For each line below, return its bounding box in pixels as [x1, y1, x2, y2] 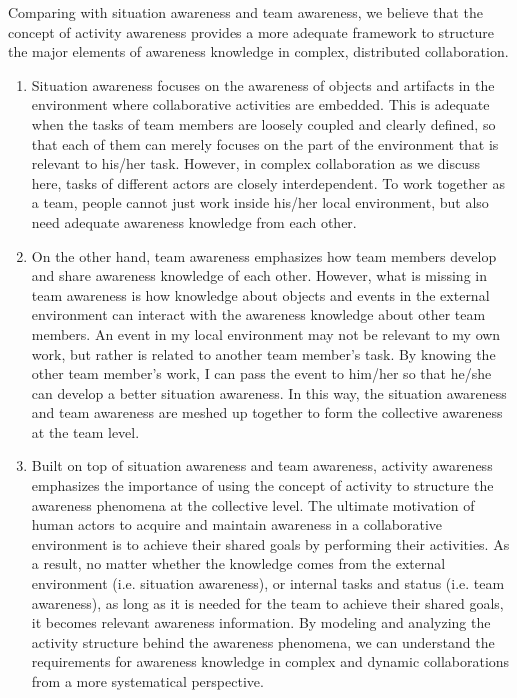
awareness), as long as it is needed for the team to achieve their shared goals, [31, 592, 504, 613]
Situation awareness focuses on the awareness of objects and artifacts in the [31, 74, 495, 95]
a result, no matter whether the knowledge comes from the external [31, 553, 446, 574]
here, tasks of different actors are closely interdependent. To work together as [31, 172, 505, 193]
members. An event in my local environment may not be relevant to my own [31, 323, 501, 344]
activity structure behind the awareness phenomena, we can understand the [31, 631, 495, 652]
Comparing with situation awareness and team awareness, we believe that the [8, 2, 483, 22]
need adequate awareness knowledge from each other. [31, 211, 357, 232]
